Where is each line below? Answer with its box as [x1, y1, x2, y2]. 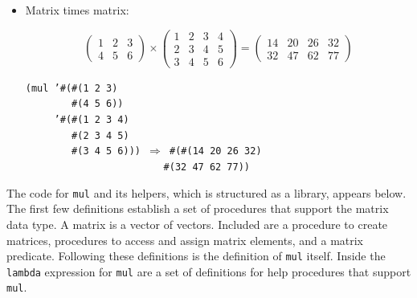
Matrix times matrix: [25, 2, 129, 18]
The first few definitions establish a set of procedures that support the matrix [6, 200, 389, 217]
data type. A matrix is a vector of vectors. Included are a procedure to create [6, 215, 388, 232]
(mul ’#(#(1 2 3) [25, 82, 118, 94]
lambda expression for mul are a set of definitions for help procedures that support [6, 263, 411, 280]
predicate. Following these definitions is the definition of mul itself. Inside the [6, 247, 386, 264]
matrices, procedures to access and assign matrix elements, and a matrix [6, 231, 364, 248]
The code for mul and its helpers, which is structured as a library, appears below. [6, 184, 407, 201]
